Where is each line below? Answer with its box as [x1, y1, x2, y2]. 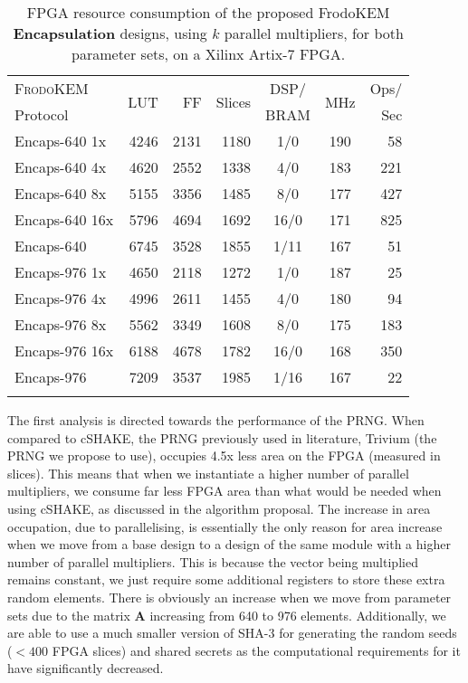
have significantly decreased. [7, 659, 164, 678]
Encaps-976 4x [14, 288, 107, 308]
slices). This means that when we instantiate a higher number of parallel [7, 463, 409, 482]
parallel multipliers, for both [224, 23, 404, 43]
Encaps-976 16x [14, 340, 114, 361]
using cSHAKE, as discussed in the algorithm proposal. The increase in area [7, 498, 431, 517]
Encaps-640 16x [14, 209, 114, 230]
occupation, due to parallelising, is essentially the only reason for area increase [7, 517, 443, 536]
